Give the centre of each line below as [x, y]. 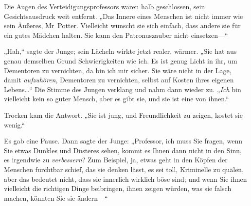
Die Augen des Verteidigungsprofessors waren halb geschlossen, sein [105, 6]
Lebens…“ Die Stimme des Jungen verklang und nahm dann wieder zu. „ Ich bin [123, 89]
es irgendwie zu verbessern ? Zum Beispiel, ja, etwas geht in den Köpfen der [116, 160]
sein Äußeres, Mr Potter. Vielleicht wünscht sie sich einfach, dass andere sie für [122, 25]
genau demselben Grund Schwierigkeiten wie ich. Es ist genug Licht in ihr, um [121, 60]
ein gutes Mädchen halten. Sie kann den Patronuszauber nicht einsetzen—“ [116, 35]
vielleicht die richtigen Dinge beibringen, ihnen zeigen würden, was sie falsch [118, 188]
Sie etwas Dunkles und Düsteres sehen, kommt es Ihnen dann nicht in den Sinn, [123, 150]
